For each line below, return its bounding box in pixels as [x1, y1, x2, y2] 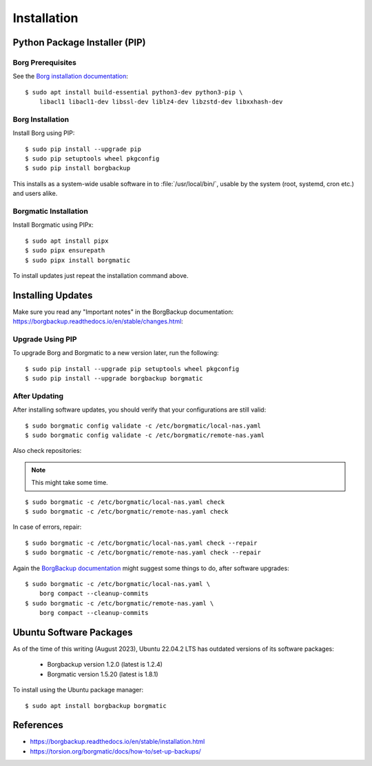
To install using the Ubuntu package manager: [12, 686, 144, 694]
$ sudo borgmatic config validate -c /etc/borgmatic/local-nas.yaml [25, 421, 261, 430]
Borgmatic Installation [12, 206, 89, 216]
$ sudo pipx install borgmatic [25, 256, 131, 264]
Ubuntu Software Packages [12, 626, 134, 638]
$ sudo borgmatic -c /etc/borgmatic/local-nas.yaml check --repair [25, 538, 258, 547]
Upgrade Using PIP [12, 334, 77, 344]
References [12, 719, 63, 731]
